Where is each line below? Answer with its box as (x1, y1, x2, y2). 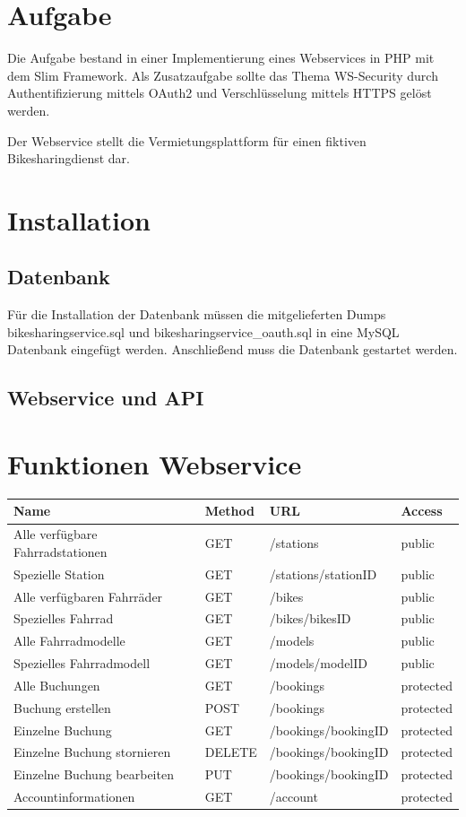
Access (401, 501, 443, 520)
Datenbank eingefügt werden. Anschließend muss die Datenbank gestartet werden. (7, 340, 458, 359)
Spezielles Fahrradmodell (13, 654, 151, 673)
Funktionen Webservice (7, 446, 302, 482)
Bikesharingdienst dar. (7, 149, 130, 168)
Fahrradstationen (13, 542, 108, 561)
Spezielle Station (13, 564, 105, 583)
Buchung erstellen (13, 698, 111, 717)
